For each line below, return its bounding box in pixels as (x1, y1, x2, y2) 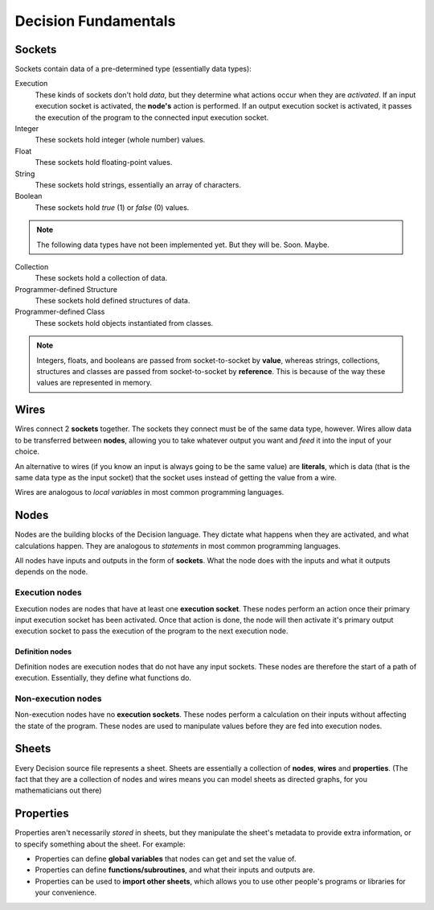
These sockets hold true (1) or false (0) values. (35, 202, 190, 212)
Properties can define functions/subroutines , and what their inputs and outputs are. (35, 865, 315, 875)
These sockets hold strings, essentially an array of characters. (35, 179, 241, 189)
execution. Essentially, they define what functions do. (14, 673, 192, 683)
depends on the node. (14, 567, 88, 577)
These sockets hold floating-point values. (35, 158, 173, 167)
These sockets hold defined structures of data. (35, 296, 190, 306)
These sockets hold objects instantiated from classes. (35, 318, 214, 327)
